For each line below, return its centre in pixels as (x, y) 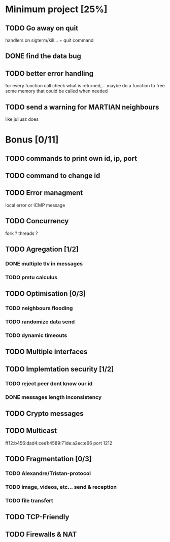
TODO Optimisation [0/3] (46, 294)
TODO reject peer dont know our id (49, 383)
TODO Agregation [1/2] (42, 249)
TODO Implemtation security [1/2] (60, 369)
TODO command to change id (53, 175)
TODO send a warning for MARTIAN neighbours (82, 107)
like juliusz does (22, 119)
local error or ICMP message (35, 205)
